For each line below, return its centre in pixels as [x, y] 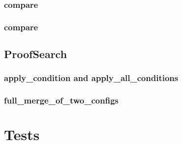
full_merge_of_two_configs [61, 100]
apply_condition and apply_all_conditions [91, 78]
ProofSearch [36, 54]
